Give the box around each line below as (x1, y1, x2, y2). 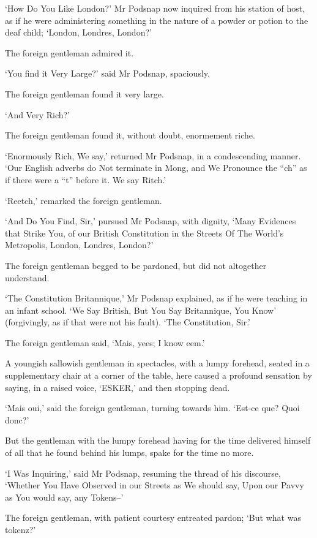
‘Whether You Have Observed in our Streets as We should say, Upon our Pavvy (5, 479, 304, 491)
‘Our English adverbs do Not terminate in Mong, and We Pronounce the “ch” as (5, 161, 307, 174)
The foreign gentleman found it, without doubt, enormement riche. (5, 129, 255, 142)
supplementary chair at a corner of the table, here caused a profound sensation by (5, 369, 312, 382)
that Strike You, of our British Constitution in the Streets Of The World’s (5, 226, 284, 239)
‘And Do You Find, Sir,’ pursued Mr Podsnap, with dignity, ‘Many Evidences (5, 214, 296, 227)
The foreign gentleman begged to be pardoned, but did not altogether (5, 259, 267, 271)
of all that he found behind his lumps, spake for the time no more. (5, 446, 254, 459)
